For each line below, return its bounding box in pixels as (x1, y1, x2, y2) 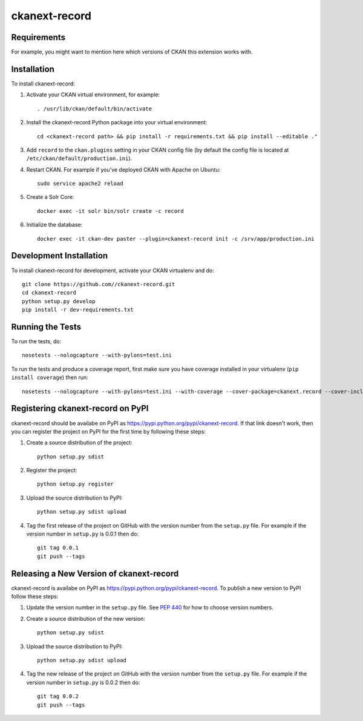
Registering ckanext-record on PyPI (11, 403, 149, 414)
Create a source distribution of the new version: (26, 615, 145, 622)
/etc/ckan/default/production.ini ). (26, 155, 132, 162)
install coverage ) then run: (11, 374, 88, 381)
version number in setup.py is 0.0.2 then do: (26, 679, 140, 686)
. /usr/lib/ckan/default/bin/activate (37, 105, 152, 112)
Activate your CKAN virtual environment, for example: (26, 91, 160, 98)
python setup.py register (37, 481, 114, 488)
